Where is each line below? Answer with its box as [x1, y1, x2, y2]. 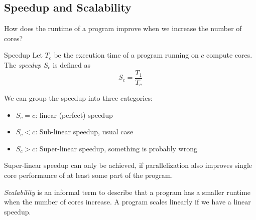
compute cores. [206, 50, 252, 60]
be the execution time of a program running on [54, 50, 199, 60]
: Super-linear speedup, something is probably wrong [35, 143, 197, 153]
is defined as [53, 59, 91, 70]
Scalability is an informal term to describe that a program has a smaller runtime [4, 186, 251, 197]
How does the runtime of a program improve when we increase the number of [4, 23, 242, 34]
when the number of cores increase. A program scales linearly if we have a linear [4, 196, 251, 207]
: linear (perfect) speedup [35, 109, 113, 120]
